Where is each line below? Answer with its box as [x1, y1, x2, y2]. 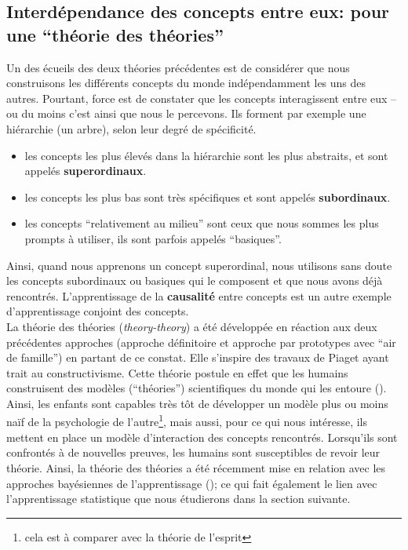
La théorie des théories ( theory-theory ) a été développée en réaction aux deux [6, 318, 377, 334]
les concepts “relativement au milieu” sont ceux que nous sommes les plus [24, 215, 379, 231]
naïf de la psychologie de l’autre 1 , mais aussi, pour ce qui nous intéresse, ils [6, 411, 368, 430]
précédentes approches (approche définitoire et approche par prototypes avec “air [6, 333, 396, 350]
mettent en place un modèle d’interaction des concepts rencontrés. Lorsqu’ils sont [6, 428, 398, 445]
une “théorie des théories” [6, 22, 224, 46]
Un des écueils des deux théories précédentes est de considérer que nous [6, 59, 350, 75]
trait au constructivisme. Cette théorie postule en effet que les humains [6, 364, 348, 381]
